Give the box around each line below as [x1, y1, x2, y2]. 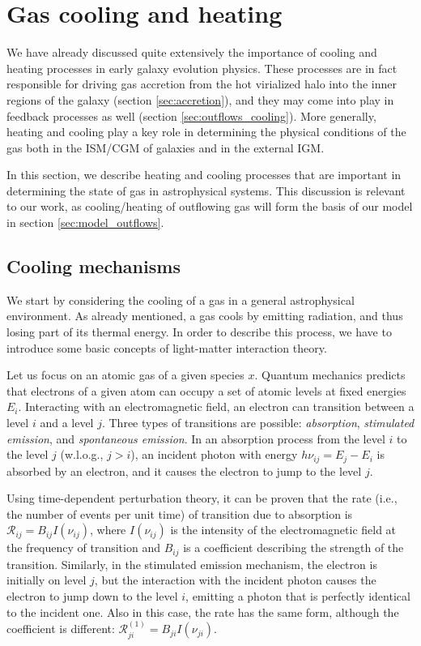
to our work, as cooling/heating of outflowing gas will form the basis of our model [6, 198, 413, 215]
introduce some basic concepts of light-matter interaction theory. [6, 339, 327, 356]
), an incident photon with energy [130, 446, 298, 463]
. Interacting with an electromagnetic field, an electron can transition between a [18, 398, 415, 415]
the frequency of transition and [6, 539, 160, 556]
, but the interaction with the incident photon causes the [94, 571, 376, 588]
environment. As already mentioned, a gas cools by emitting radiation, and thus [6, 307, 403, 324]
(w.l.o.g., [60, 446, 104, 463]
